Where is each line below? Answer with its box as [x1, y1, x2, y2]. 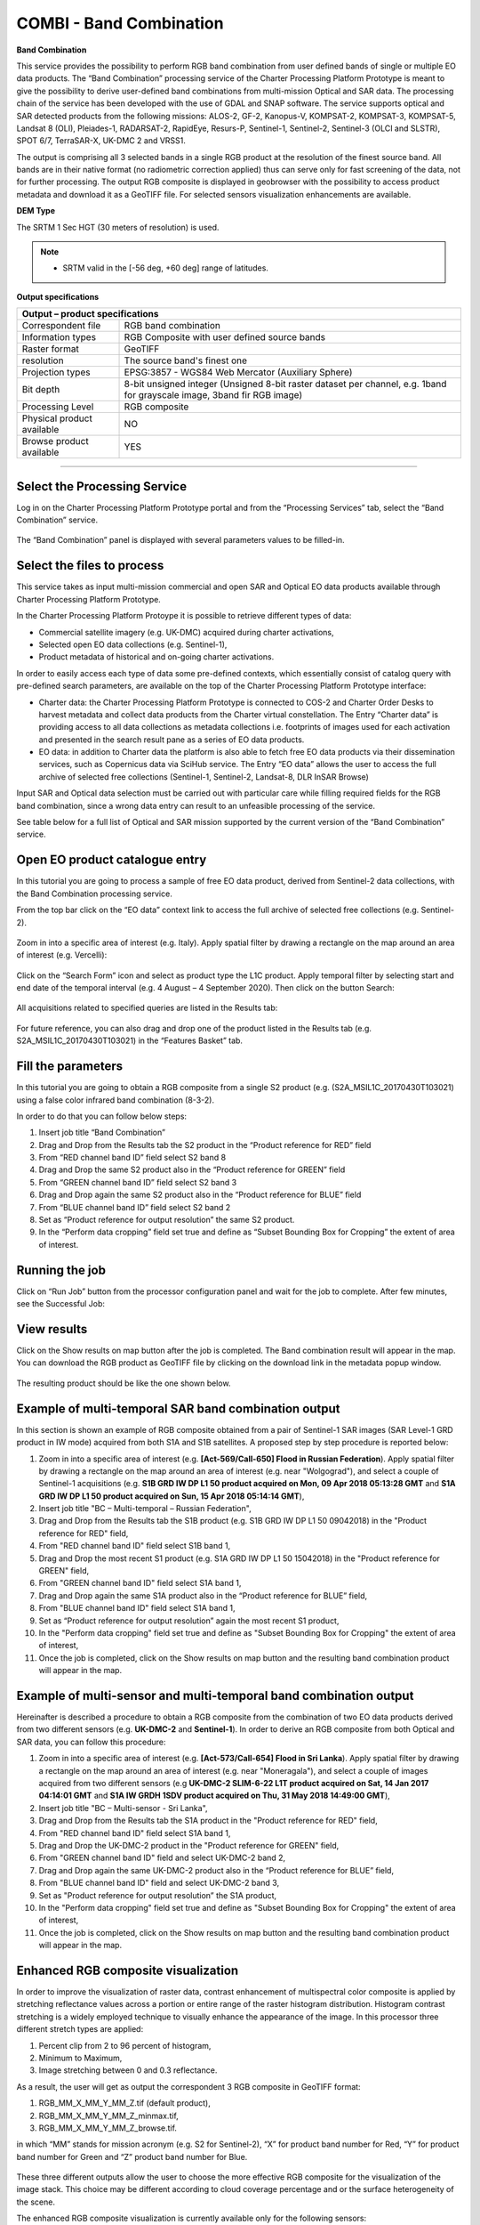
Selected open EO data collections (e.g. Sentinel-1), [38, 639, 228, 650]
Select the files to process [16, 558, 164, 573]
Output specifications [16, 291, 100, 302]
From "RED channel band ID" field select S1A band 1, [38, 1827, 231, 1838]
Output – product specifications [21, 308, 159, 320]
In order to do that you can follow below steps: [16, 1111, 187, 1121]
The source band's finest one [124, 354, 248, 367]
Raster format [21, 343, 79, 355]
